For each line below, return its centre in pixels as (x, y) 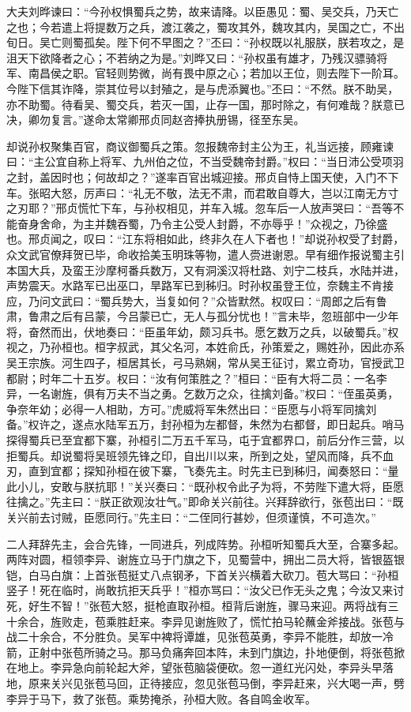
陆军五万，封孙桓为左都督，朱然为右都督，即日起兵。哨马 (255, 424)
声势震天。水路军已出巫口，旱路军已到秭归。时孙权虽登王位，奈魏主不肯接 (200, 285)
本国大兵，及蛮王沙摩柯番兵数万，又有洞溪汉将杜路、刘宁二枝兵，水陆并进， (205, 270)
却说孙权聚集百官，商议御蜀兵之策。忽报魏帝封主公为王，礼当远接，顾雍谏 (200, 146)
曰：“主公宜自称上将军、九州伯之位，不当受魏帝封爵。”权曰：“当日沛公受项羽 (205, 161)
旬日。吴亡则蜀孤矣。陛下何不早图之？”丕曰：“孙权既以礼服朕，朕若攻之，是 (205, 42)
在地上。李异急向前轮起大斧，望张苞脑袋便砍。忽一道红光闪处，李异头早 (194, 667)
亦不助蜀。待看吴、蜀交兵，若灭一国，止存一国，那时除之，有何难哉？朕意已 (205, 104)
